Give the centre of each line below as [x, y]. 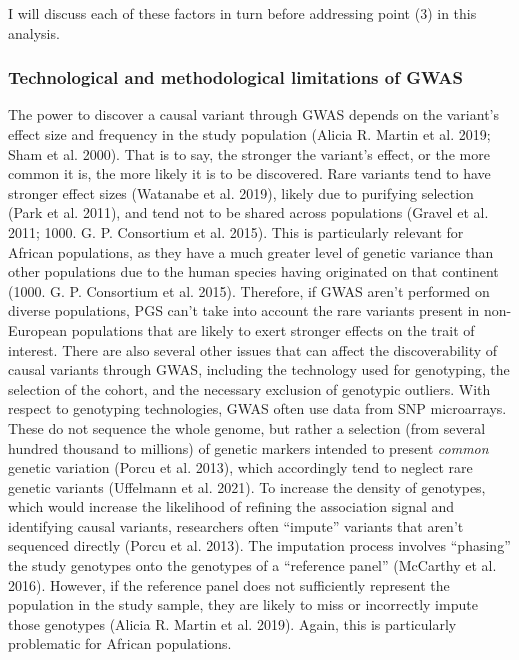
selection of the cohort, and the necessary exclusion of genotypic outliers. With [249, 388]
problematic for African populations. [120, 643]
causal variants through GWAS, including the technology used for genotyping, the [259, 369]
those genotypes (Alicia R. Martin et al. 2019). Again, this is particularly [232, 623]
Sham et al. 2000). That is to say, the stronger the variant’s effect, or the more [249, 153]
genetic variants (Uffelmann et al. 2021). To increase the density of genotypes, [247, 486]
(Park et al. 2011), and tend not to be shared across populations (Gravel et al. [248, 212]
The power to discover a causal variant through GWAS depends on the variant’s [253, 114]
